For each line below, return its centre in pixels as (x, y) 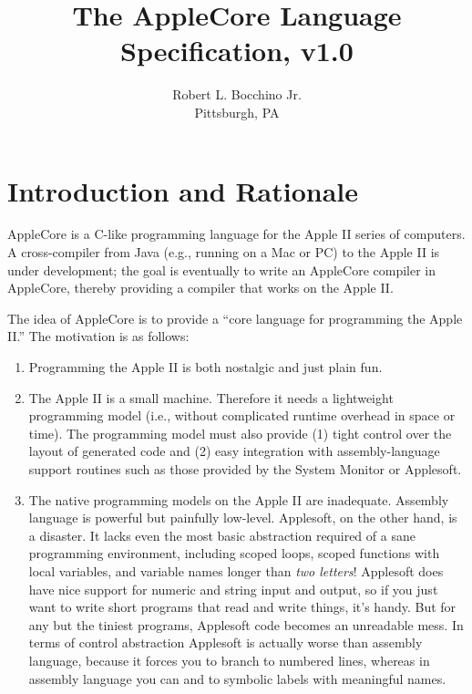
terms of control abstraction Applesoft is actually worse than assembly (226, 642)
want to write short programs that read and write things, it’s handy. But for (242, 607)
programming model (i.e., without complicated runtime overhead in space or (242, 415)
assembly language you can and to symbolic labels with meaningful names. (237, 678)
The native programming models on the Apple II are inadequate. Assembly (239, 499)
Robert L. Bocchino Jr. (237, 94)
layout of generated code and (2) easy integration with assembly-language (234, 451)
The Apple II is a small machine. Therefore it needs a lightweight (211, 397)
